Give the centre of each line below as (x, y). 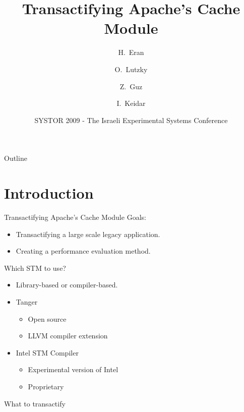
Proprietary (46, 386)
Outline (16, 158)
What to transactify (35, 403)
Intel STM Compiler (47, 352)
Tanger (27, 301)
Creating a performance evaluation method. (83, 251)
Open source (47, 318)
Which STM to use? (35, 268)
